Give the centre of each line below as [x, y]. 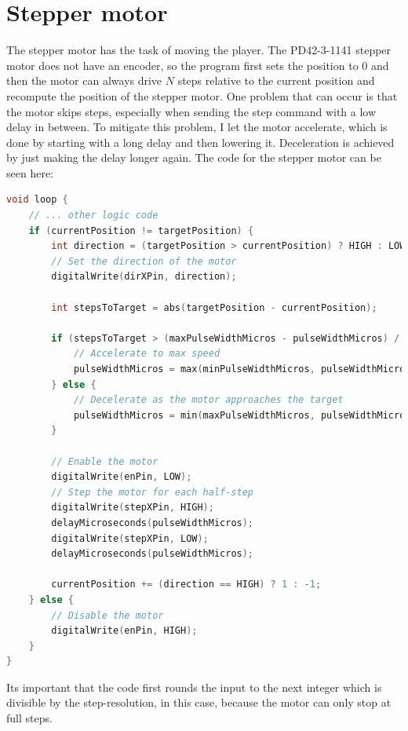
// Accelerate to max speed [147, 354]
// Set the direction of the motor [144, 261]
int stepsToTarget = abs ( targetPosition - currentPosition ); [214, 307]
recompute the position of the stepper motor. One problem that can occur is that [202, 95]
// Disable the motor [107, 615]
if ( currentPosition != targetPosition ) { [141, 230]
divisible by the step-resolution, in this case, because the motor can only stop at [199, 702]
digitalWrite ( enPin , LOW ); [122, 477]
